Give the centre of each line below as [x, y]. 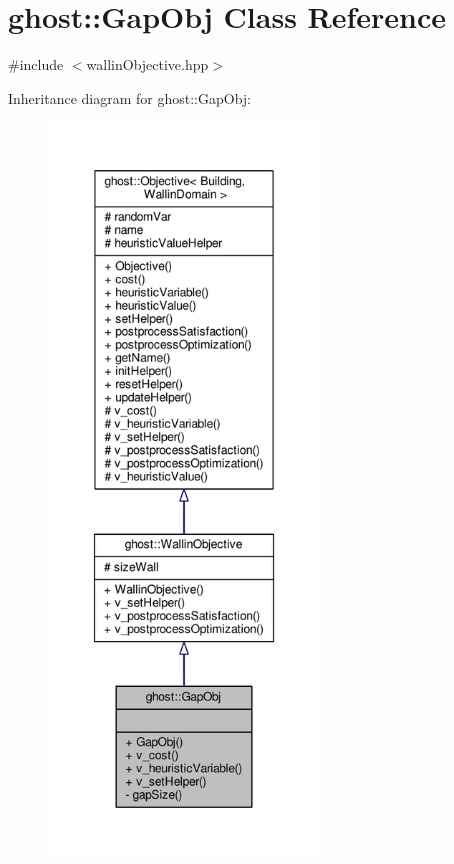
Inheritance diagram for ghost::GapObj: [130, 97]
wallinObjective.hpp [147, 64]
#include [36, 64]
